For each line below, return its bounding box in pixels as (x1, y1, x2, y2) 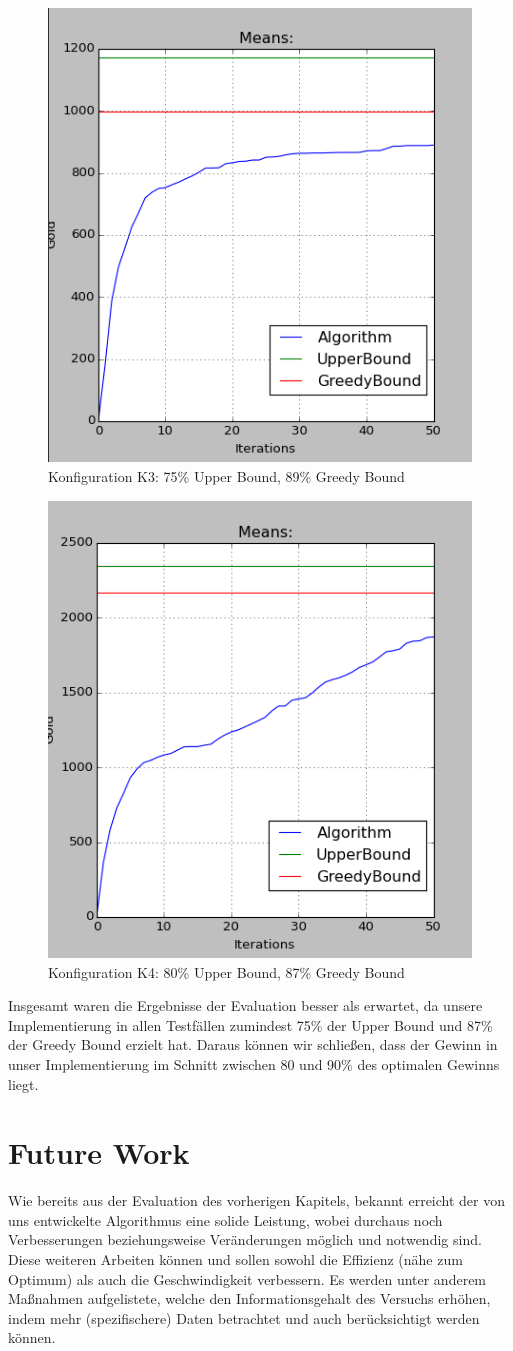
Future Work (8, 1132, 190, 1173)
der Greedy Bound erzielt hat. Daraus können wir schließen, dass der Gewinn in (8, 1034, 498, 1055)
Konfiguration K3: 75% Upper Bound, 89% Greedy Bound (48, 466, 405, 486)
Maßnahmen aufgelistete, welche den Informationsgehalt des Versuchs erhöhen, (8, 1288, 491, 1309)
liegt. (8, 1073, 39, 1094)
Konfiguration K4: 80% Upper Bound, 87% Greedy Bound (48, 961, 405, 982)
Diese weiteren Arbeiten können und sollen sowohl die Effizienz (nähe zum (8, 1249, 463, 1270)
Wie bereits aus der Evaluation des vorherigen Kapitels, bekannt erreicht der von (8, 1190, 506, 1211)
